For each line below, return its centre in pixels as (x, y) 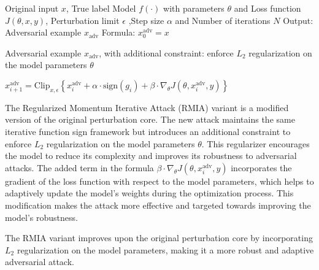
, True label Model (101, 8)
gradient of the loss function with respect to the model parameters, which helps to (159, 181)
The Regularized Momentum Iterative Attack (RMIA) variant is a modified (147, 107)
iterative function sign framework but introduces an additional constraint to (148, 131)
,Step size (146, 20)
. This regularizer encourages (256, 143)
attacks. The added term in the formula (79, 167)
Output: (298, 20)
